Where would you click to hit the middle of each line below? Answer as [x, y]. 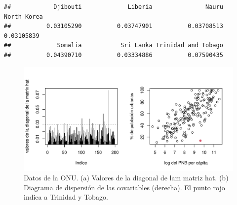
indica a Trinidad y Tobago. [66, 197]
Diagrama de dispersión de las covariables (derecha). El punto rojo [124, 187]
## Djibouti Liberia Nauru [114, 7]
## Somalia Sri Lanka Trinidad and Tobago [114, 45]
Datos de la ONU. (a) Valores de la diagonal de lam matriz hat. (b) [126, 178]
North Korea [23, 16]
